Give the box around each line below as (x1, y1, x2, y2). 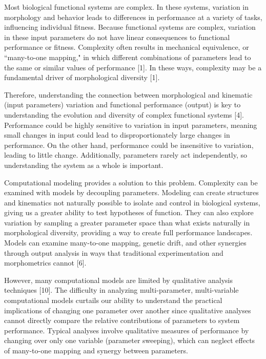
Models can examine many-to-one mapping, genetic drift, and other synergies (4, 237, 247, 248)
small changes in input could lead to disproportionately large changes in (4, 129, 230, 140)
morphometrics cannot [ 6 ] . (4, 257, 87, 268)
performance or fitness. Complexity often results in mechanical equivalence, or (4, 42, 249, 52)
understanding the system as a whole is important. (4, 159, 163, 170)
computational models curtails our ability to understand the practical (4, 295, 222, 306)
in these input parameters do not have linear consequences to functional (4, 31, 230, 42)
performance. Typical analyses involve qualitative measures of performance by (4, 325, 249, 335)
